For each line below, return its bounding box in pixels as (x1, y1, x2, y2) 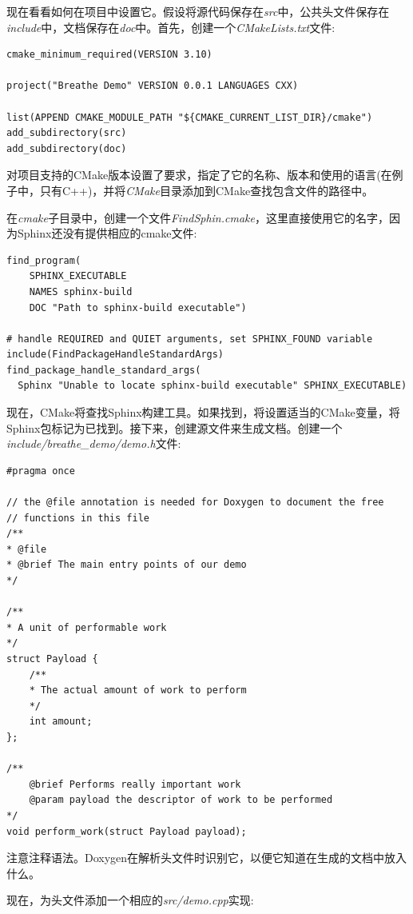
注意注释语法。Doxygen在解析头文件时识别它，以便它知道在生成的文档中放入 (6, 849, 407, 866)
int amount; (29, 716, 93, 728)
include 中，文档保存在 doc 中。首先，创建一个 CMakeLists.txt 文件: (6, 18, 336, 35)
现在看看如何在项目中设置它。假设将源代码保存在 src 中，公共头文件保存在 (6, 3, 390, 19)
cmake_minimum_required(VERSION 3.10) (6, 49, 212, 61)
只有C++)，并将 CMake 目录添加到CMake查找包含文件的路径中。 (39, 182, 374, 198)
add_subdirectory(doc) (6, 142, 127, 154)
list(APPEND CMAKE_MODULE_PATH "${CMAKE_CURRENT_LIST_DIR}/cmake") (6, 111, 373, 123)
